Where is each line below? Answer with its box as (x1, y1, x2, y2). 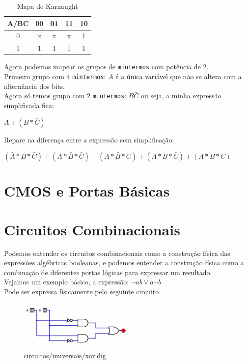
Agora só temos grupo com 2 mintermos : (4, 90, 126, 101)
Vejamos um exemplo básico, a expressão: (4, 277, 129, 287)
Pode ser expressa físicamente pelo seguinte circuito (4, 286, 159, 296)
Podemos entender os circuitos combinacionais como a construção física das (4, 248, 230, 258)
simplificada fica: (4, 100, 54, 110)
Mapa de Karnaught (17, 1, 78, 11)
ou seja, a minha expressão (140, 90, 221, 101)
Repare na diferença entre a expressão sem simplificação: (4, 134, 174, 144)
